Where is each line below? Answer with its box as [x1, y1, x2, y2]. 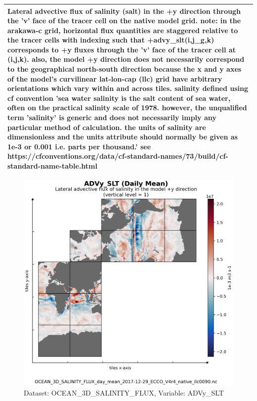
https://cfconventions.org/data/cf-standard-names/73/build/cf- [7, 151, 228, 161]
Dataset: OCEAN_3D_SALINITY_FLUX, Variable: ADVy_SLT [24, 387, 224, 398]
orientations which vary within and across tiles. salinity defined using [7, 83, 249, 93]
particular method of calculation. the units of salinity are [7, 122, 206, 132]
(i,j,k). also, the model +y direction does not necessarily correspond [7, 54, 245, 64]
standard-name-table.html [7, 161, 97, 171]
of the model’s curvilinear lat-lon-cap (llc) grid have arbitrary [7, 73, 222, 84]
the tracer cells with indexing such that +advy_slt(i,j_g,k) [7, 35, 214, 45]
